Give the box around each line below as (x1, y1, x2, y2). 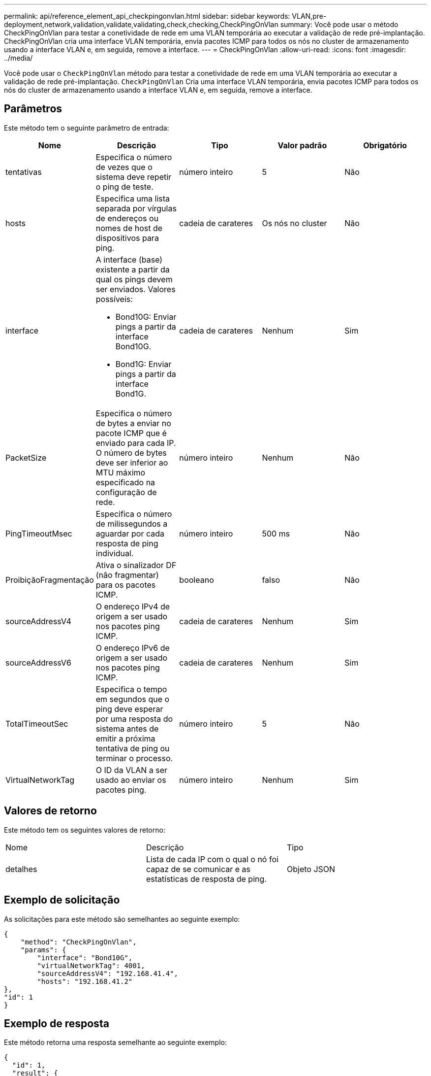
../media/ (4, 54, 33, 62)
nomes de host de (95, 223, 163, 233)
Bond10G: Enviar (115, 311, 177, 322)
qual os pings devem (95, 274, 173, 284)
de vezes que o (95, 162, 153, 172)
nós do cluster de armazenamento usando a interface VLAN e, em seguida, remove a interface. (4, 86, 312, 94)
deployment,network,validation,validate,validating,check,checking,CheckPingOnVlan (4, 20, 278, 29)
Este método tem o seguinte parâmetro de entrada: (4, 123, 169, 132)
